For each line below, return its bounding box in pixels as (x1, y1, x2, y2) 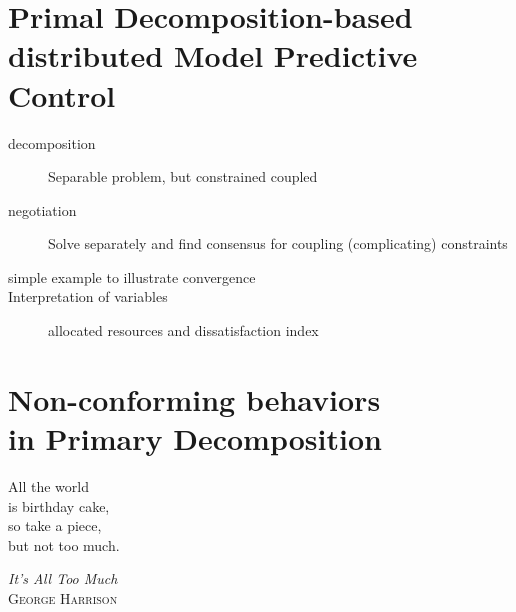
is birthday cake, (8, 495, 110, 516)
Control (8, 74, 116, 115)
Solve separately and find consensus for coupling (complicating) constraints (48, 233, 508, 254)
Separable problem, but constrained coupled (48, 166, 318, 187)
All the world (8, 475, 89, 496)
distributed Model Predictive (8, 35, 418, 76)
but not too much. (8, 534, 120, 555)
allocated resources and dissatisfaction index (48, 320, 319, 341)
